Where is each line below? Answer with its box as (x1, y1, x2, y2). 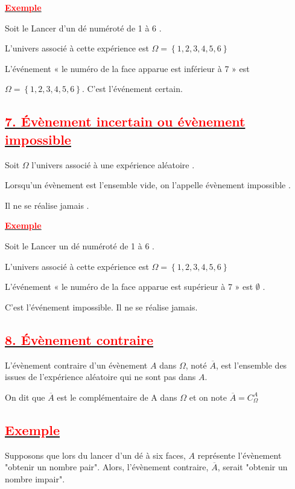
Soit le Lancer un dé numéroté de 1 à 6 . (5, 239, 154, 252)
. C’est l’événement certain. (81, 82, 183, 95)
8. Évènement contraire (5, 330, 154, 349)
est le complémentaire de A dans (57, 390, 177, 403)
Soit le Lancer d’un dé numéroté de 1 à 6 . (5, 21, 162, 34)
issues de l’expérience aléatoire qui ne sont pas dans (5, 370, 196, 383)
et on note (189, 390, 227, 403)
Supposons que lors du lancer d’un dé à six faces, (5, 448, 186, 461)
